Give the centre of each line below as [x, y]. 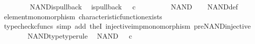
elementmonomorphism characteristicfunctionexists [83, 16]
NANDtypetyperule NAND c [80, 35]
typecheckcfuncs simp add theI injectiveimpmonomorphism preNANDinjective [127, 26]
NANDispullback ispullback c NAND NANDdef [134, 6]
